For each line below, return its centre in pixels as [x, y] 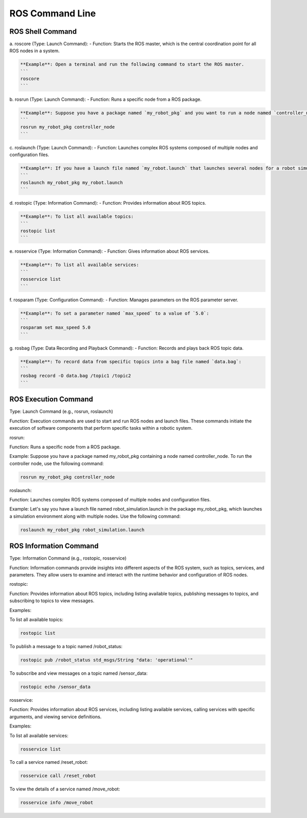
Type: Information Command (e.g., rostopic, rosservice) [68, 558]
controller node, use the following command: [57, 463]
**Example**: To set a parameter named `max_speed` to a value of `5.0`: [115, 313]
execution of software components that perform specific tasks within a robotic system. [101, 428]
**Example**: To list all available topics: [77, 217]
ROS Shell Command [43, 31]
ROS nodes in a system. [35, 51]
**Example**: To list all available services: [80, 265]
